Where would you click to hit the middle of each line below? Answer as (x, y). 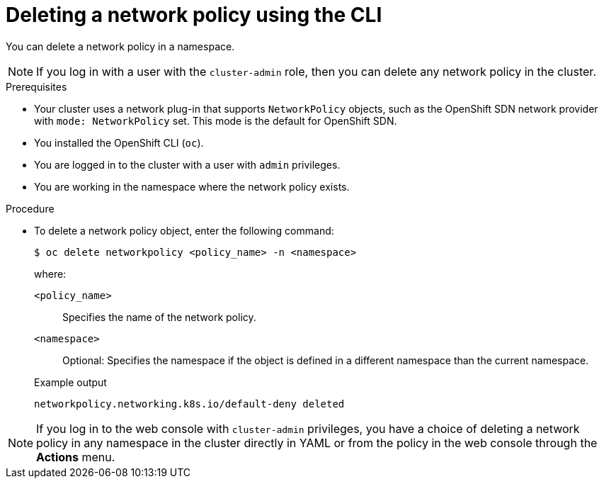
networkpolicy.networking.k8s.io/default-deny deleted (189, 404)
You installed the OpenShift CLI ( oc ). (119, 142)
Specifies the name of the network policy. (159, 317)
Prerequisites (36, 86)
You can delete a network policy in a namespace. (120, 46)
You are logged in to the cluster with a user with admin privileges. (187, 164)
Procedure (30, 208)
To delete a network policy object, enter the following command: (184, 230)
